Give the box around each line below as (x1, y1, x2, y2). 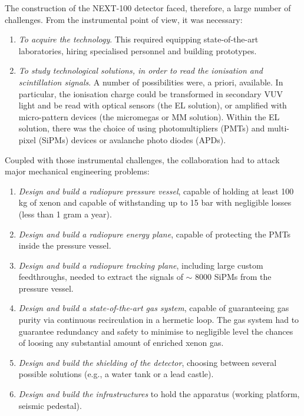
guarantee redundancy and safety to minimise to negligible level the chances (18, 325, 293, 337)
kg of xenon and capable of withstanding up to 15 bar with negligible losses (18, 196, 292, 209)
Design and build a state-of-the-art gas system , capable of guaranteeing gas (18, 302, 289, 314)
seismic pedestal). (18, 399, 82, 411)
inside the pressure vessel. (18, 239, 111, 252)
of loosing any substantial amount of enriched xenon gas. (18, 336, 224, 349)
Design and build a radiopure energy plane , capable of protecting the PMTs (18, 227, 291, 240)
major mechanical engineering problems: (5, 165, 150, 177)
